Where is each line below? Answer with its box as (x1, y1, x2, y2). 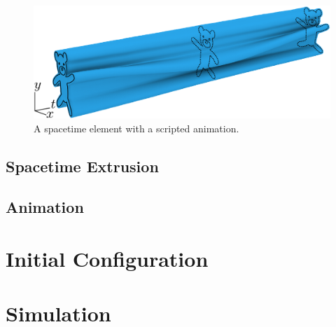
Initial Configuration (6, 244, 209, 272)
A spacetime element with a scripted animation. (34, 120, 239, 135)
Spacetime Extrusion (6, 155, 159, 176)
